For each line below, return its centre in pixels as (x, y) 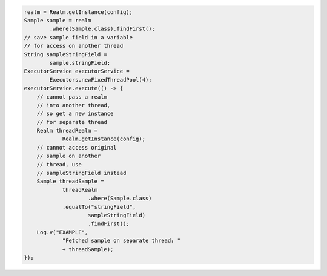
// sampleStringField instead (81, 173)
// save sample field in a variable (78, 37)
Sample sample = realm (58, 20)
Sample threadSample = (70, 181)
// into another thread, (74, 105)
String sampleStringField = (65, 54)
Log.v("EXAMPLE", (62, 232)
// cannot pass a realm (72, 97)
